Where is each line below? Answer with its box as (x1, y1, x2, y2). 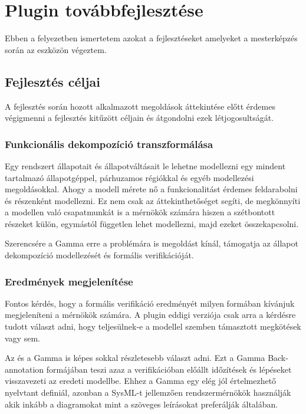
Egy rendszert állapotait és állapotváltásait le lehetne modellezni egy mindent (5, 159, 286, 172)
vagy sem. (5, 331, 40, 344)
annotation (5, 363, 44, 375)
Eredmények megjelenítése (5, 274, 133, 288)
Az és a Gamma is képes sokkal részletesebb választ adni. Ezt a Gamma (5, 351, 265, 364)
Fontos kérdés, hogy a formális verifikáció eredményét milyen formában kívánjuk (5, 297, 295, 309)
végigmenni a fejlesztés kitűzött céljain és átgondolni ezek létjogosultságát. (5, 111, 274, 124)
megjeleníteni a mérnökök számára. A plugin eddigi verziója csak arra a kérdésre (5, 308, 296, 321)
